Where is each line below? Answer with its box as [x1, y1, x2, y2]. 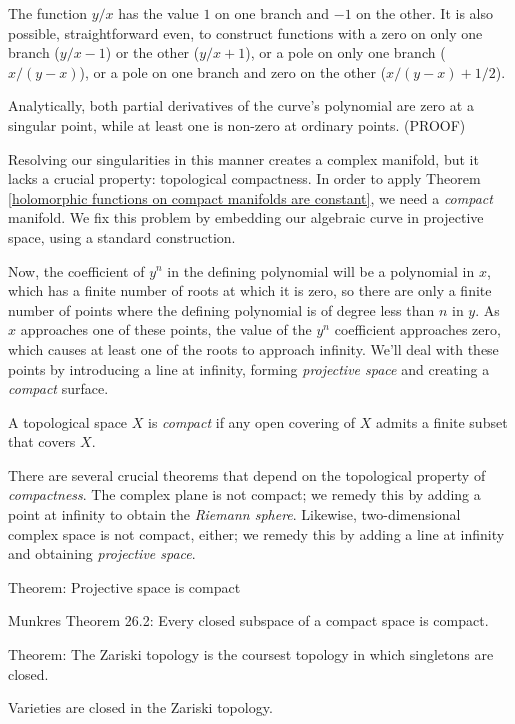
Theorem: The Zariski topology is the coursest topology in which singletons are [8, 644, 494, 665]
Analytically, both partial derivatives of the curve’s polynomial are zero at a [8, 95, 474, 116]
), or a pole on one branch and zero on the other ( [79, 61, 387, 82]
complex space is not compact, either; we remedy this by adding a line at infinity [8, 523, 505, 544]
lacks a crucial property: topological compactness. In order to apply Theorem [8, 168, 481, 189]
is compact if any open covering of [147, 411, 356, 432]
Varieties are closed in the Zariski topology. [8, 697, 273, 718]
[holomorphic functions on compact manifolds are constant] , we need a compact [8, 187, 493, 208]
